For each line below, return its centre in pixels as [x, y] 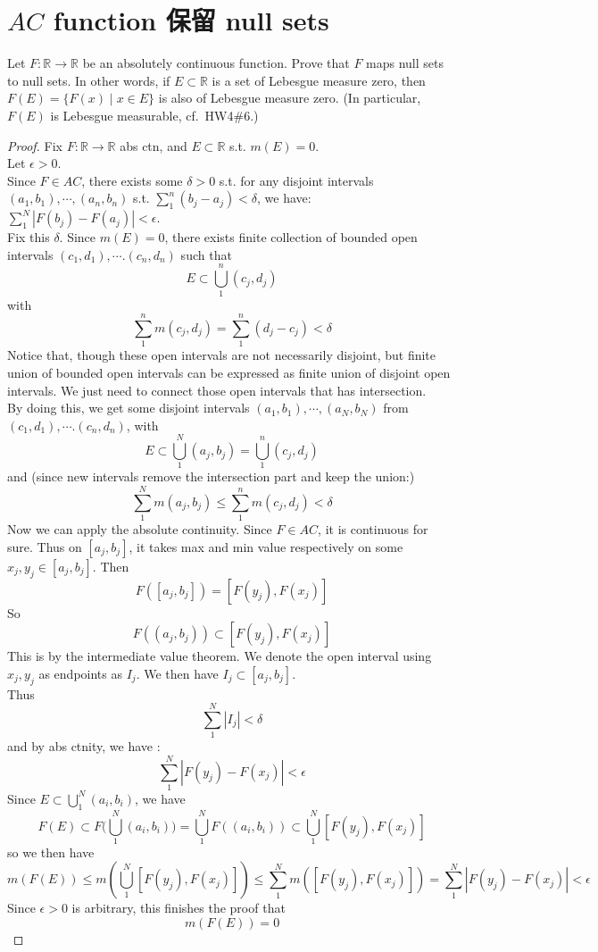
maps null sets [405, 63]
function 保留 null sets [191, 20]
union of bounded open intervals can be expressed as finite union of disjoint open [229, 372]
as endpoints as [81, 673]
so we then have [51, 852]
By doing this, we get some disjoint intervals [129, 408]
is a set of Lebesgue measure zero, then [319, 80]
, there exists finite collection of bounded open [291, 237]
